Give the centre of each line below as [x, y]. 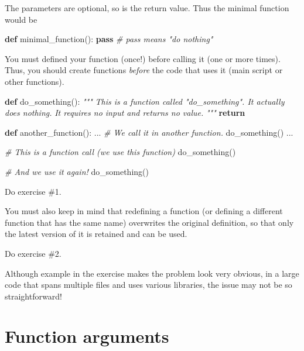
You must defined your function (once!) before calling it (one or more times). [143, 58]
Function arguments [87, 336]
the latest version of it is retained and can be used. [96, 234]
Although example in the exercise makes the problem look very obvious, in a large [152, 273]
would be [21, 19]
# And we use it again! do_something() [77, 171]
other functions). [35, 81]
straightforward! [33, 296]
